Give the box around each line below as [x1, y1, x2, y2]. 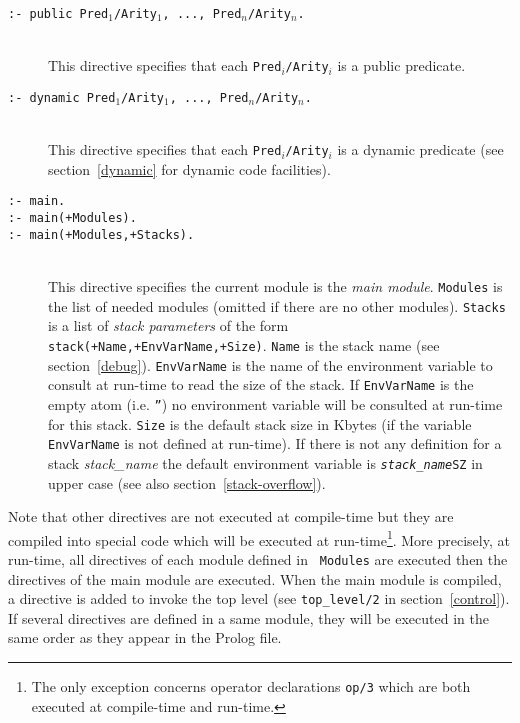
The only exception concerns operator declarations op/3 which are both [31, 676, 471, 697]
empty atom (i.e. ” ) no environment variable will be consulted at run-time [48, 393, 503, 414]
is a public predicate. [337, 55, 466, 76]
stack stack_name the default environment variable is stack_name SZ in [48, 452, 483, 473]
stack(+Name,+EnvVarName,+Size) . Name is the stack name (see [48, 334, 440, 355]
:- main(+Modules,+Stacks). [8, 227, 195, 242]
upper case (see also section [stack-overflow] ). [48, 472, 326, 493]
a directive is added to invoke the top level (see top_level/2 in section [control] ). [8, 588, 510, 609]
